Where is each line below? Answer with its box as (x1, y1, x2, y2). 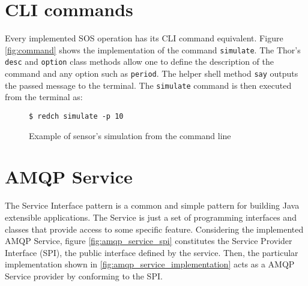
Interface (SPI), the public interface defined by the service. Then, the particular (5, 246, 298, 258)
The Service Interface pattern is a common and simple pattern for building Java (5, 199, 300, 212)
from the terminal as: (5, 91, 83, 103)
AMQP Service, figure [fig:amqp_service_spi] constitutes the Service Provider (5, 234, 292, 247)
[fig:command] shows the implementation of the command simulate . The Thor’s (5, 43, 301, 56)
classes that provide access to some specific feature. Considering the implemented (5, 222, 304, 235)
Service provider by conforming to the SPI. (5, 269, 163, 282)
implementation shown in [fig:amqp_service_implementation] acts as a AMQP (5, 258, 295, 270)
